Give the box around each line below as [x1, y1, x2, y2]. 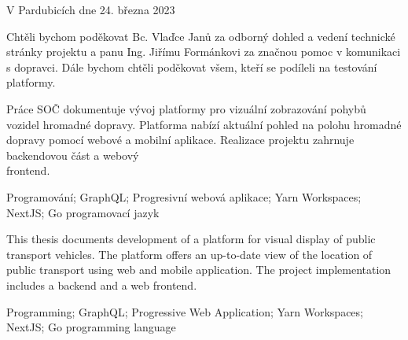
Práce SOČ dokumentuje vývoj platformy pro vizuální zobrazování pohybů [6, 100, 366, 116]
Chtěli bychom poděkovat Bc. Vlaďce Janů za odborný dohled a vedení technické [6, 28, 395, 44]
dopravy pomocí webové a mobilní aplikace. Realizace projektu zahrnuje [6, 131, 355, 148]
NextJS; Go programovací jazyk [6, 204, 160, 220]
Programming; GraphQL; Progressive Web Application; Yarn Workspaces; [6, 303, 363, 320]
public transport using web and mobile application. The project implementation [6, 261, 391, 278]
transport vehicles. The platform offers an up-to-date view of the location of [6, 246, 373, 262]
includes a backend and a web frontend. [6, 276, 197, 293]
